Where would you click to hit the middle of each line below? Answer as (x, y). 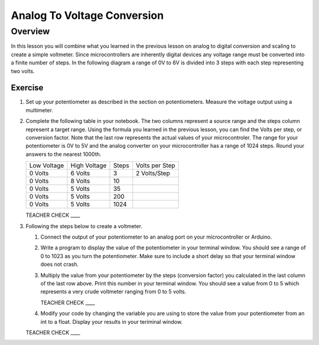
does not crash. (60, 264)
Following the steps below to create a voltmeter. (84, 226)
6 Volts (80, 173)
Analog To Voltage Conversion (87, 15)
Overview (30, 31)
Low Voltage (47, 165)
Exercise (27, 88)
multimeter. (39, 110)
